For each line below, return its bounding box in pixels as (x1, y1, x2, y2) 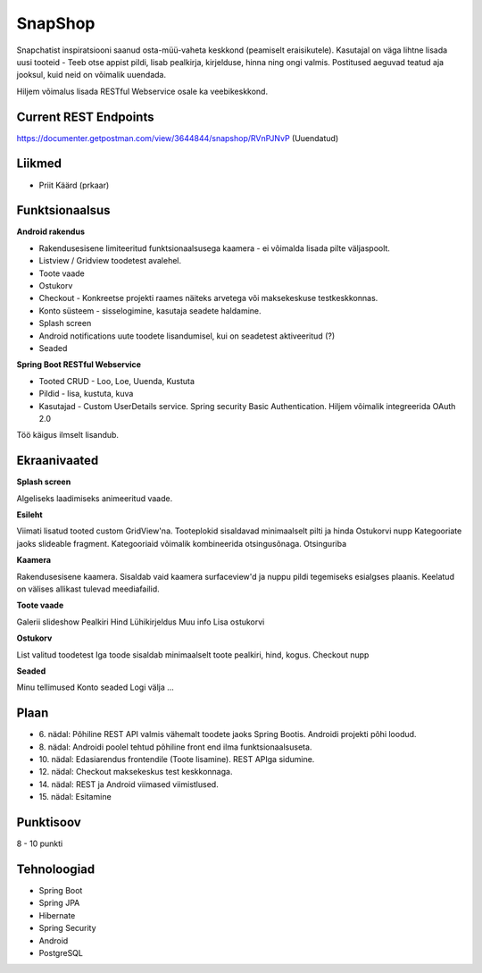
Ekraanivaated (16, 453, 99, 468)
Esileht (16, 509, 44, 520)
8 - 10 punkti (16, 838, 63, 849)
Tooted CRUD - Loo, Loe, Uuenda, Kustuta (38, 375, 195, 386)
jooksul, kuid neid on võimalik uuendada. (16, 70, 167, 80)
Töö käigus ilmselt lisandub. (16, 430, 120, 440)
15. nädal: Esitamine (38, 792, 112, 802)
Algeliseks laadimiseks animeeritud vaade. (16, 492, 173, 504)
